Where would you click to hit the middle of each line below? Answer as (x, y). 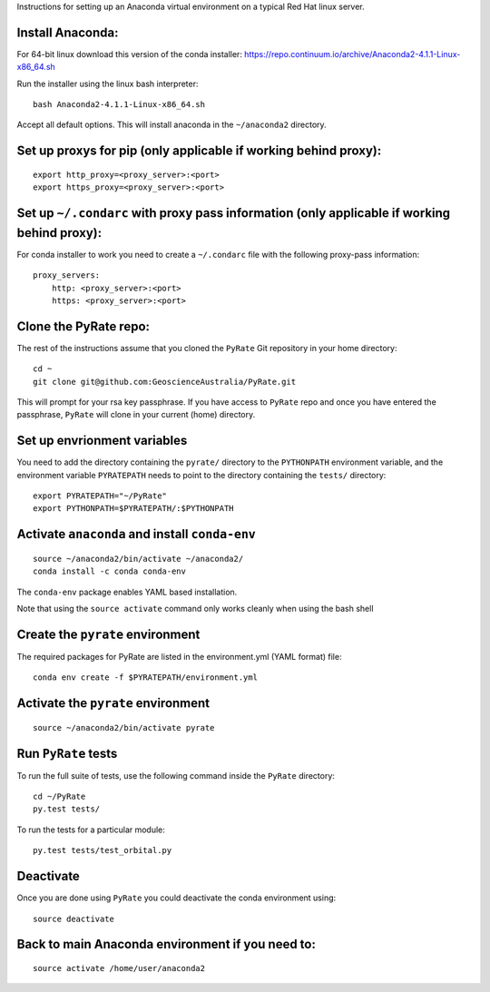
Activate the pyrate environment (113, 703)
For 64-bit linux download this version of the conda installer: (129, 54)
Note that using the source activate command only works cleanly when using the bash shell (195, 609)
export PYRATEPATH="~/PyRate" (100, 496)
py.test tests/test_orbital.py (103, 850)
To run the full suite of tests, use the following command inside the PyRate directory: (176, 775)
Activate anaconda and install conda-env (136, 534)
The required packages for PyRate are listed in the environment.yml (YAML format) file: (179, 656)
